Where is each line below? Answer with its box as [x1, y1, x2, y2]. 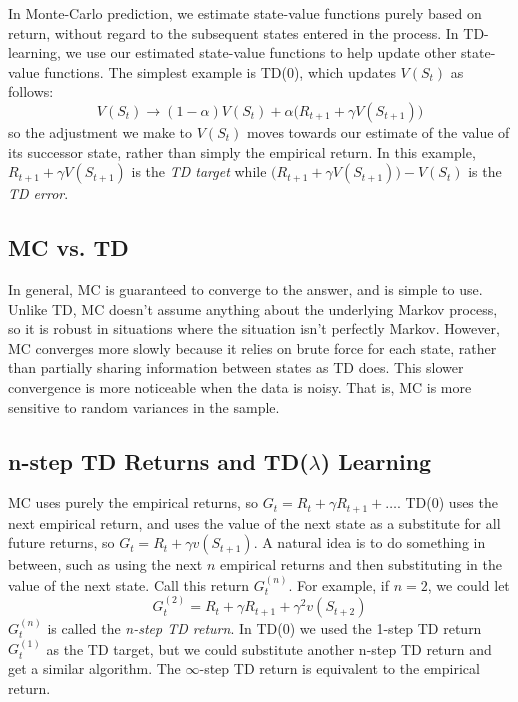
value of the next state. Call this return [8, 574, 249, 595]
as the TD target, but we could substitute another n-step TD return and [46, 638, 492, 659]
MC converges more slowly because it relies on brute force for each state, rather [8, 337, 497, 358]
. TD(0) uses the [396, 492, 498, 513]
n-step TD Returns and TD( [8, 445, 309, 476]
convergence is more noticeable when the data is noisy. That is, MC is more [8, 376, 472, 397]
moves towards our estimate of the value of [246, 121, 510, 142]
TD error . [8, 183, 69, 204]
